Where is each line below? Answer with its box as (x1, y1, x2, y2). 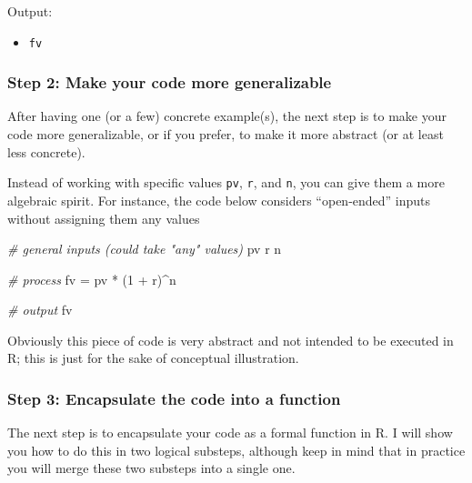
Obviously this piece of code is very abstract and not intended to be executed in (7, 330, 454, 349)
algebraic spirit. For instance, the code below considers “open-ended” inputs (7, 190, 431, 209)
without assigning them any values (7, 208, 200, 227)
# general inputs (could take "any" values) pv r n (7, 239, 282, 258)
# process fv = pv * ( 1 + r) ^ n (7, 269, 176, 288)
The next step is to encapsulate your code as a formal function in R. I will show (7, 423, 453, 442)
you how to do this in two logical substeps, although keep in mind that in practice (7, 440, 466, 459)
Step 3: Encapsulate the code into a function (7, 387, 341, 409)
